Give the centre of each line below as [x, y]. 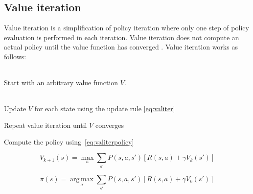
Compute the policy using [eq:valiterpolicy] [69, 141]
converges [109, 125]
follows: [15, 56]
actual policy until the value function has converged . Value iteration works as [121, 47]
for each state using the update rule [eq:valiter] [105, 109]
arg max [82, 180]
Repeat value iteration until [46, 125]
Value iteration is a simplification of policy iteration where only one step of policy [126, 28]
